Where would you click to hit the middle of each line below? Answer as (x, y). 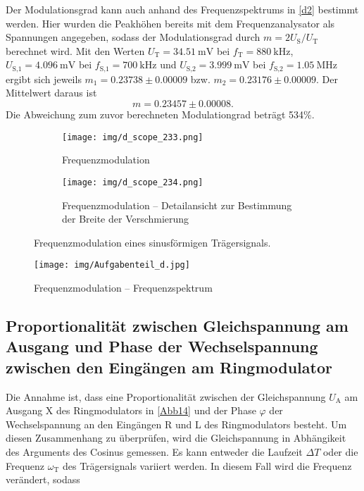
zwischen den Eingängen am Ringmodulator (169, 367)
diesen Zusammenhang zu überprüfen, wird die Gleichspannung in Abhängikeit (176, 438)
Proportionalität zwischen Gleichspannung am (177, 325)
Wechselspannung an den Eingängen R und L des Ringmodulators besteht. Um (176, 424)
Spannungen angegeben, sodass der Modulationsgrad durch (133, 37)
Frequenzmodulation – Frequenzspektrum (123, 287)
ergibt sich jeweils (44, 79)
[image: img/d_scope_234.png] (133, 182)
